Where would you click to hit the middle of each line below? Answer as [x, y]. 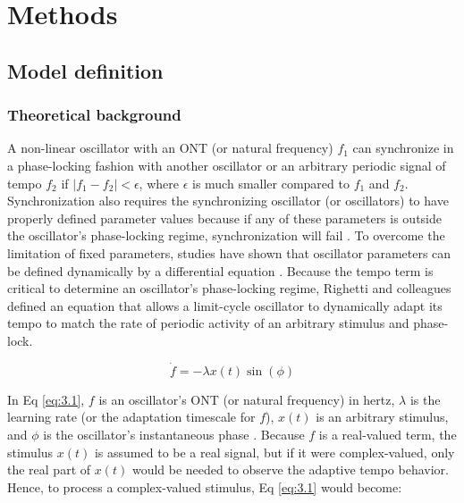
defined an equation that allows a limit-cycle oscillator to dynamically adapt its [225, 305]
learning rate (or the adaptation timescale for [131, 417]
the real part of [49, 469]
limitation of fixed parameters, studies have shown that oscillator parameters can [229, 252]
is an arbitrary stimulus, [382, 417]
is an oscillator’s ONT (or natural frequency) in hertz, [247, 399]
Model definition [85, 70]
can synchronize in [403, 148]
